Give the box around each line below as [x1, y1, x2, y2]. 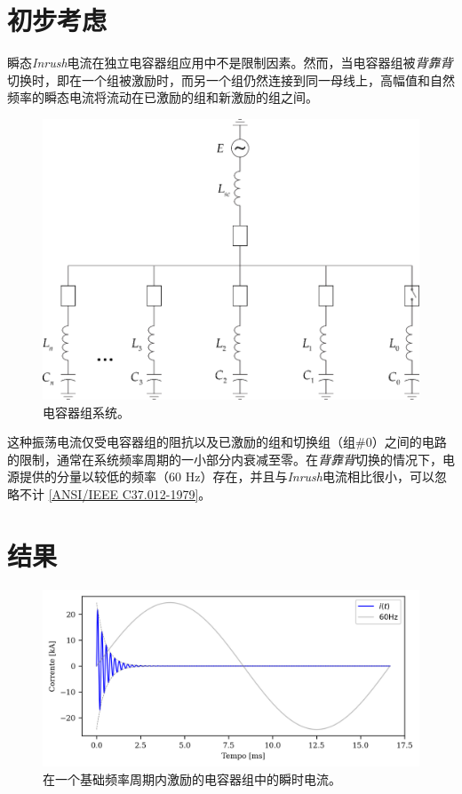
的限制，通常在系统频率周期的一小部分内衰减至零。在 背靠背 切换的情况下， [7, 449, 442, 468]
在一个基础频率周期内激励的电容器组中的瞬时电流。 [43, 769, 341, 788]
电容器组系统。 [43, 402, 130, 421]
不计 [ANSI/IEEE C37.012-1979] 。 [19, 485, 211, 503]
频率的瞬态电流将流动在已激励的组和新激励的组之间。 [7, 88, 318, 107]
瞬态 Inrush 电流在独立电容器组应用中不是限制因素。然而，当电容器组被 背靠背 [7, 53, 453, 72]
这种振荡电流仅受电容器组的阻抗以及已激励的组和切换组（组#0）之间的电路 [7, 433, 447, 451]
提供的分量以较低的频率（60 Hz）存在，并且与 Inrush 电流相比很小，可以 [19, 467, 434, 486]
